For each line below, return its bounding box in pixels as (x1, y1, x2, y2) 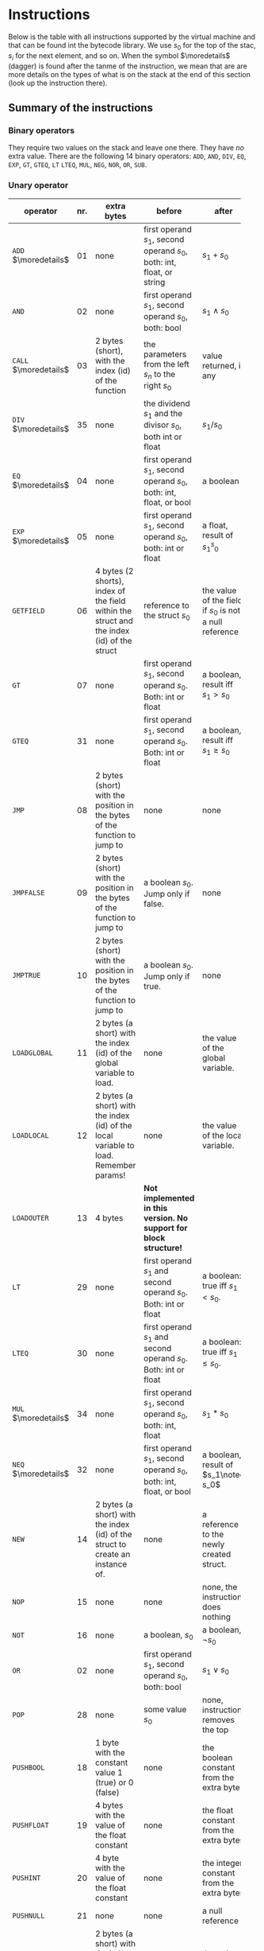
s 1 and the (143, 408, 183, 421)
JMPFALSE (12, 889, 45, 898)
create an (94, 1548, 131, 1560)
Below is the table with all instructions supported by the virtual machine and (8, 32, 256, 41)
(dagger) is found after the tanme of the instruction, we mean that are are (8, 61, 247, 71)
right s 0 (143, 380, 172, 393)
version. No (143, 1213, 189, 1224)
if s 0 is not (201, 605, 240, 617)
